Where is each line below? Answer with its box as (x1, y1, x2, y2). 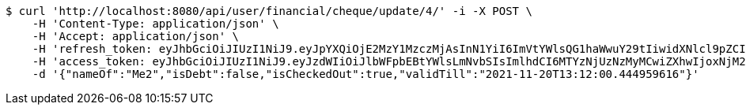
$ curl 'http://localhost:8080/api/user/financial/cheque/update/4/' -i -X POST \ (6, 5, 532, 17)
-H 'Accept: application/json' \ (32, 30, 240, 43)
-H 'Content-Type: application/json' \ (32, 17, 279, 30)
